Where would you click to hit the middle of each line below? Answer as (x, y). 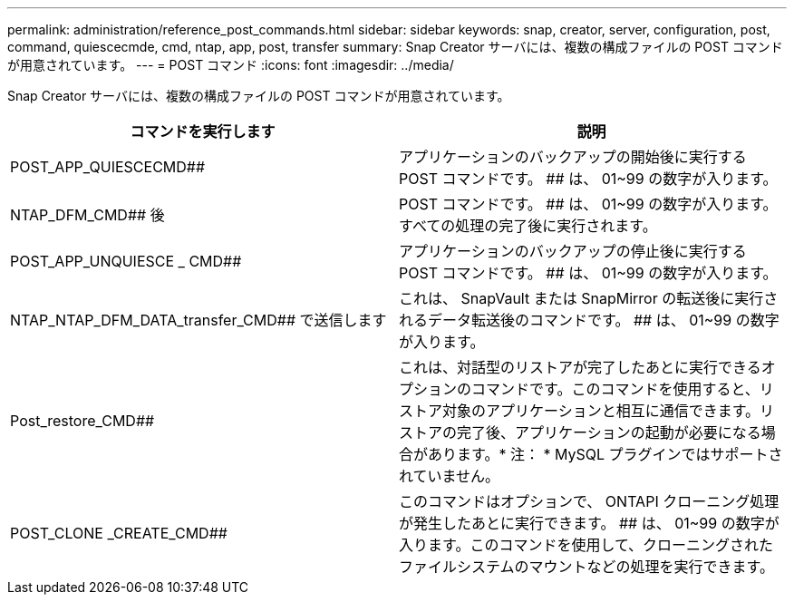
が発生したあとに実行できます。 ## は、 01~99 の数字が (589, 523)
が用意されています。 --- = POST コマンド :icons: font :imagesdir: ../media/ (231, 65)
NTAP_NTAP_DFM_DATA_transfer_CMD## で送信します (198, 320)
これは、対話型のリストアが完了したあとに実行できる (580, 367)
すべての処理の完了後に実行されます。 (528, 226)
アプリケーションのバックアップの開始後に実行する (573, 157)
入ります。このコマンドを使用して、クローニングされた (586, 545)
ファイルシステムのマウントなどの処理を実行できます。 (586, 567)
